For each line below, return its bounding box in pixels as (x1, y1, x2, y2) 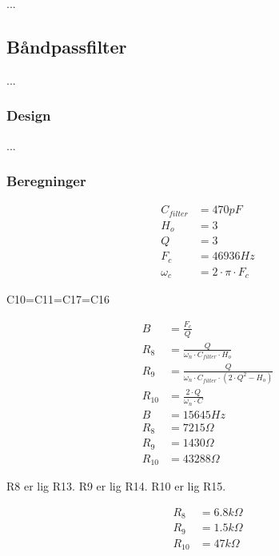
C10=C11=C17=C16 (6, 291, 110, 308)
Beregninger (6, 171, 86, 191)
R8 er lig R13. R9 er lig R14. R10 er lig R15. (6, 478, 226, 494)
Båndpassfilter (6, 34, 127, 58)
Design (6, 105, 51, 125)
